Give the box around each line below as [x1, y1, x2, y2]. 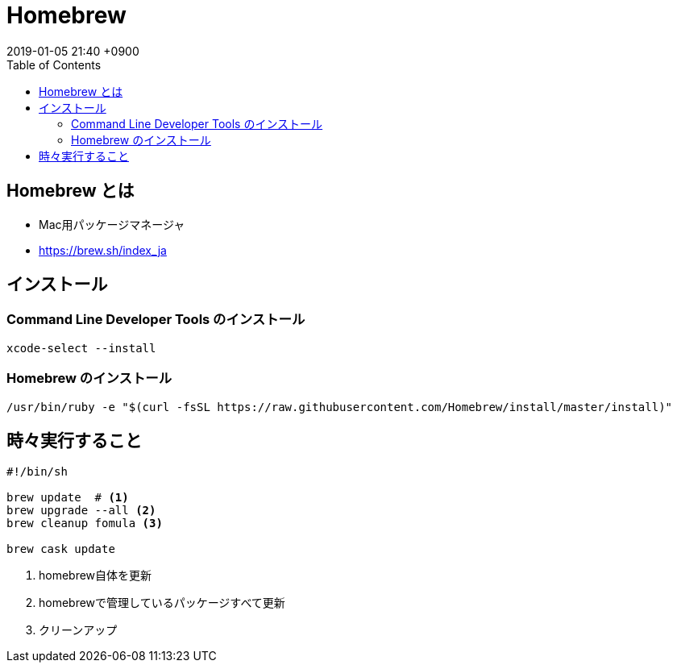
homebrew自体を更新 [39, 568, 152, 583]
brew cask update [6, 542, 115, 556]
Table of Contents [6, 57, 102, 72]
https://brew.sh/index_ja [39, 243, 167, 257]
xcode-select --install [6, 341, 156, 355]
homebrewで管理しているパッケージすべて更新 [39, 596, 285, 610]
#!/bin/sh [6, 465, 68, 479]
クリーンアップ [39, 623, 118, 638]
